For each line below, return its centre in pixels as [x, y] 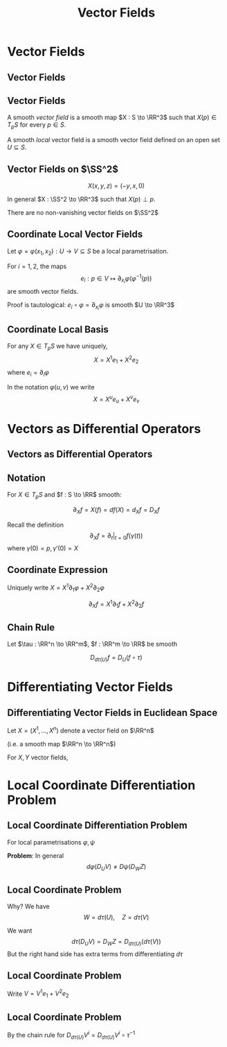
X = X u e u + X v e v [116, 399]
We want [20, 931]
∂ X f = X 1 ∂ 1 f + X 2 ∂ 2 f [116, 604]
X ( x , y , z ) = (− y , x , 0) [116, 186]
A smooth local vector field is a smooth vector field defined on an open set [113, 140]
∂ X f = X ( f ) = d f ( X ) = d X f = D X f [116, 511]
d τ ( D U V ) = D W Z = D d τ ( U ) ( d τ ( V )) [116, 942]
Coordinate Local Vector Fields [75, 235]
